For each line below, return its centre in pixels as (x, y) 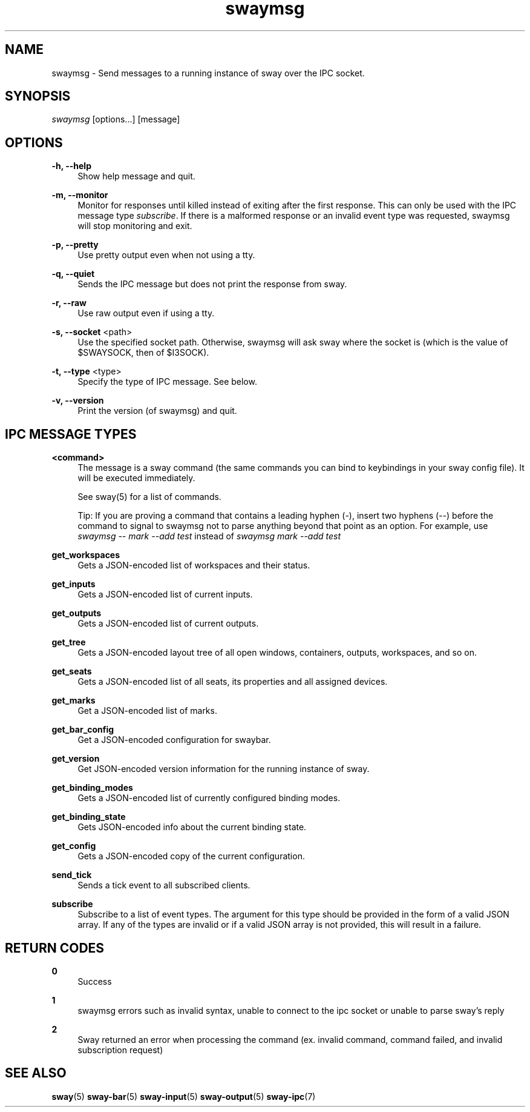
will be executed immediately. (136, 478)
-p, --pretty (75, 245)
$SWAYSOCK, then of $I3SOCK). (143, 353)
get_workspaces (86, 555)
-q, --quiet (73, 274)
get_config (74, 846)
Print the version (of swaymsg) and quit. (157, 411)
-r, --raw (69, 303)
